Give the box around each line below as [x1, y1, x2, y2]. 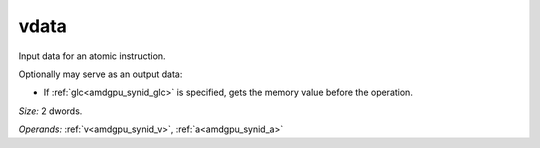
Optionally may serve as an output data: [18, 68, 183, 80]
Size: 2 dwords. [18, 105, 83, 117]
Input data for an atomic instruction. [18, 50, 166, 62]
